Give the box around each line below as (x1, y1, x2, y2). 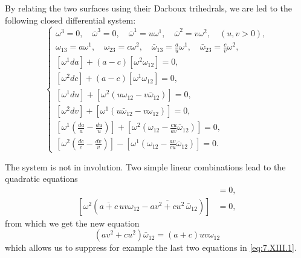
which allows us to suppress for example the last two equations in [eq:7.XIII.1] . (5, 241, 297, 254)
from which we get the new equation (5, 216, 140, 229)
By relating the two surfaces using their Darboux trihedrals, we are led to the (5, 2, 293, 14)
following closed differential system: (5, 13, 136, 26)
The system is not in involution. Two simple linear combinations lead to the (5, 160, 286, 173)
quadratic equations (5, 172, 78, 185)
